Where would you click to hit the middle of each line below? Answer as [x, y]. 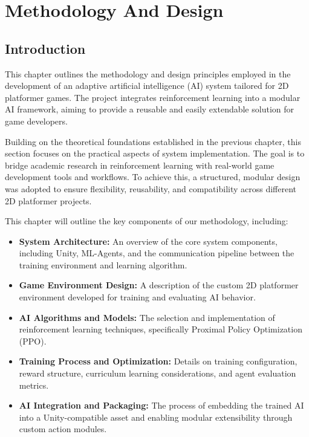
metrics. [34, 385]
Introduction [45, 48]
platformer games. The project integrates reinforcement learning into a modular [153, 97]
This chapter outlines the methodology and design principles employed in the [148, 73]
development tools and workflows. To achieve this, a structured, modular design [153, 177]
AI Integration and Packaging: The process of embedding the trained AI [161, 405]
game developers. [36, 121]
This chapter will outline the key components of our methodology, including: [147, 221]
